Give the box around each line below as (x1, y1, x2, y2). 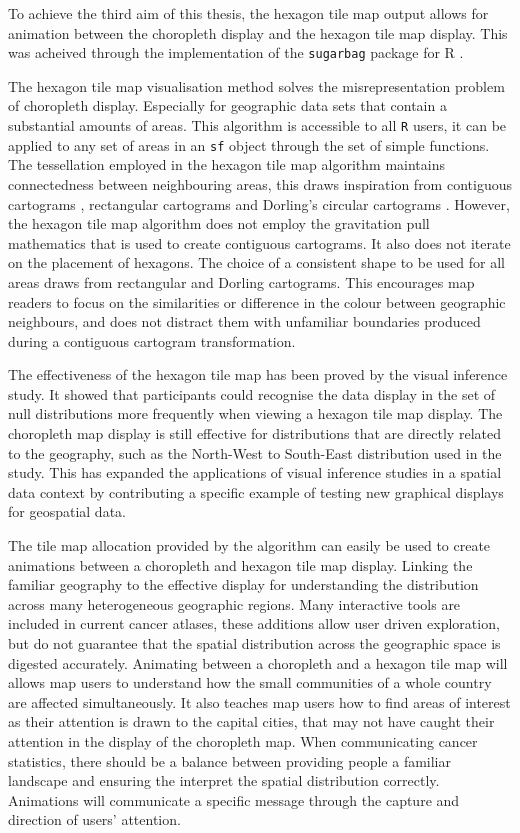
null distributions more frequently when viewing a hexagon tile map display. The (8, 403, 503, 424)
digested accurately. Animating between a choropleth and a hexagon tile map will (8, 652, 508, 673)
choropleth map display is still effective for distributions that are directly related (8, 423, 501, 444)
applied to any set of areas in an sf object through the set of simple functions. (8, 134, 490, 155)
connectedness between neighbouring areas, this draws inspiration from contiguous (8, 173, 512, 194)
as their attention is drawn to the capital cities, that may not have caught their (8, 711, 495, 732)
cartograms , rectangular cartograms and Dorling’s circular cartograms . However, (8, 193, 510, 214)
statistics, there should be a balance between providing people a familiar (8, 750, 451, 771)
